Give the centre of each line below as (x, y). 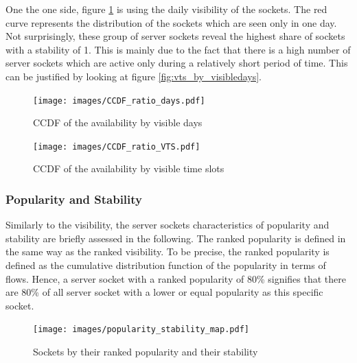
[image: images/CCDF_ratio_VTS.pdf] (117, 147)
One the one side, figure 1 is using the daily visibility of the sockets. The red (166, 9)
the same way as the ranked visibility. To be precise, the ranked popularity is (168, 251)
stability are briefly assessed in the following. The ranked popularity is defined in (176, 238)
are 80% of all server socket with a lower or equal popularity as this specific (164, 292)
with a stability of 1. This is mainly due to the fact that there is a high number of (178, 49)
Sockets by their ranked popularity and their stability (146, 352)
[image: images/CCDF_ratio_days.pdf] (119, 101)
